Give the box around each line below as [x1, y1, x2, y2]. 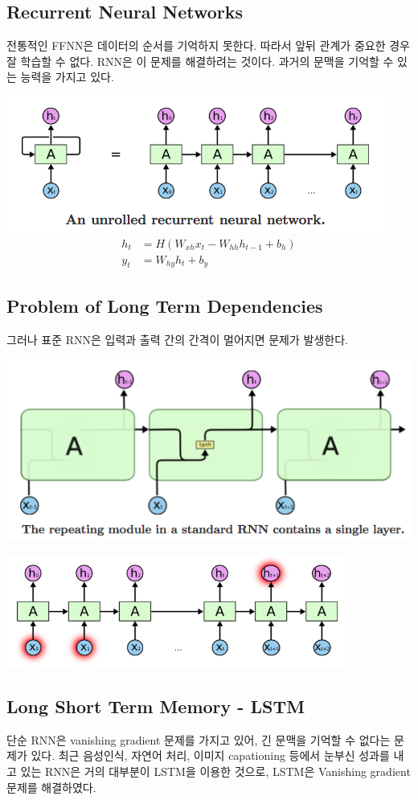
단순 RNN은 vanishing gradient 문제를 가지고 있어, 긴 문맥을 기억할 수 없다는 [6, 731, 391, 748]
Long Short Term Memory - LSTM [6, 693, 305, 718]
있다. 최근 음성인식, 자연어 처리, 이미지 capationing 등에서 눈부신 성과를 [31, 747, 390, 764]
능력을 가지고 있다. [20, 68, 114, 85]
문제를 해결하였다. [6, 778, 96, 795]
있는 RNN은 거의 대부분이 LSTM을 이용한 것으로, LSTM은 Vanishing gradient [20, 762, 411, 779]
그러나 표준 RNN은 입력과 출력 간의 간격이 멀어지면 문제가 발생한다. [6, 330, 348, 347]
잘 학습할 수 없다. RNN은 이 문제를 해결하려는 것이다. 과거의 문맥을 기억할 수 [6, 52, 394, 69]
